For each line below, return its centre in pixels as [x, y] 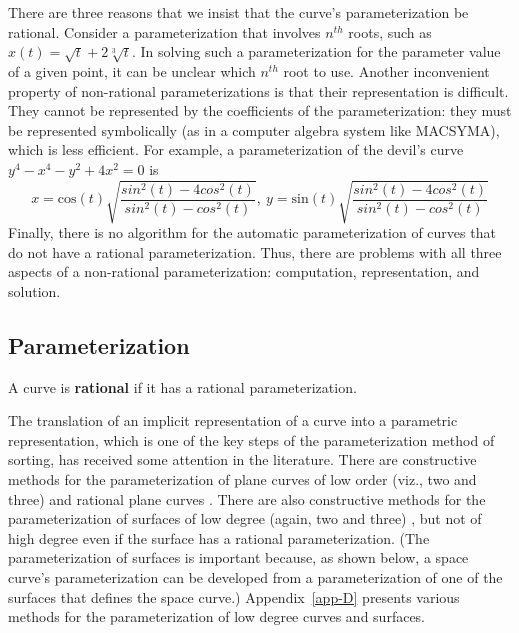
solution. [34, 290]
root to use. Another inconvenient [386, 70]
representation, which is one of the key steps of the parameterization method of [251, 439]
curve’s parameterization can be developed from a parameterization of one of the [255, 576]
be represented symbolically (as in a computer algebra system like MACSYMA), [254, 129]
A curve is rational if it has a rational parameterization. [182, 386]
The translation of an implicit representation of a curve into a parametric [233, 420]
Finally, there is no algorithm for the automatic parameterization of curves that [252, 232]
